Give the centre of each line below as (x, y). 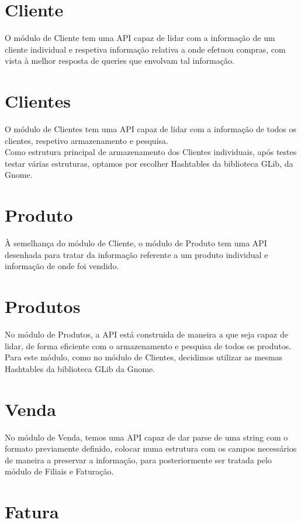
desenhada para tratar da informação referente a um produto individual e (136, 254)
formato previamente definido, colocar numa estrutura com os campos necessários (151, 448)
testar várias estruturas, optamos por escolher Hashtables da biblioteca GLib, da (149, 163)
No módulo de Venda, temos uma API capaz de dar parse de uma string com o (146, 437)
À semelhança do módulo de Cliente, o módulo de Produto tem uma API (136, 243)
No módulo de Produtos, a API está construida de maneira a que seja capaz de (146, 334)
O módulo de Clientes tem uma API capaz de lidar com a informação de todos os (150, 129)
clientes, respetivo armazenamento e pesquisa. (87, 140)
